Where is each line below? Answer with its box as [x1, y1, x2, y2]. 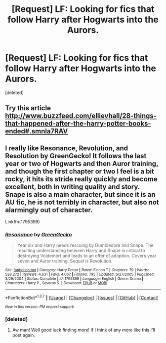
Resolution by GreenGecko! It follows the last [5, 152, 147, 160]
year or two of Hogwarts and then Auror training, [5, 159, 159, 168]
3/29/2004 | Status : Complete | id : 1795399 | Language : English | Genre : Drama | [5, 276, 144, 281]
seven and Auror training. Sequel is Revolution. [17, 258, 113, 264]
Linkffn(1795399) [5, 219, 41, 225]
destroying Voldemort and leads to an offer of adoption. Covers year [17, 253, 157, 259]
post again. [12, 332, 36, 338]
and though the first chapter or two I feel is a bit [5, 167, 155, 175]
